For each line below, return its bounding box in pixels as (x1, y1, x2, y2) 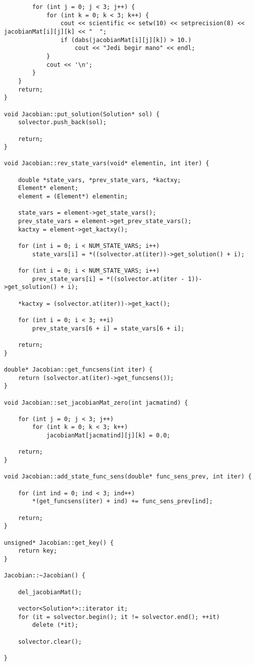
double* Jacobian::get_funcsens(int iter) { (4, 366, 153, 373)
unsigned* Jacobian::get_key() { (4, 539, 114, 546)
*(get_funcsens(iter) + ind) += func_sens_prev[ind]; (32, 498, 213, 505)
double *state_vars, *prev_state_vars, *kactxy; (18, 176, 181, 184)
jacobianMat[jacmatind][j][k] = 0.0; (46, 432, 170, 439)
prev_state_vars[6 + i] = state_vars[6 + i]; (32, 325, 185, 332)
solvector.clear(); (18, 638, 82, 645)
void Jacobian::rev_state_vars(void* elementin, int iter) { (4, 160, 210, 167)
